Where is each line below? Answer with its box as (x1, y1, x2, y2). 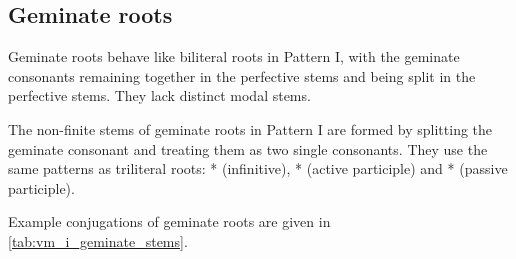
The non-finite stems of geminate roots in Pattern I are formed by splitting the (8, 118, 493, 139)
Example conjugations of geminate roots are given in (8, 211, 331, 232)
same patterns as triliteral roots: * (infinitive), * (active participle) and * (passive (8, 158, 508, 179)
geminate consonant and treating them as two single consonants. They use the (8, 138, 488, 159)
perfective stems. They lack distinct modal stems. (8, 85, 311, 106)
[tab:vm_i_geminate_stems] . (8, 230, 188, 251)
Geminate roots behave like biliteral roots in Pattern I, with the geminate (8, 46, 460, 67)
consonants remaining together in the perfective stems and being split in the (8, 65, 476, 86)
